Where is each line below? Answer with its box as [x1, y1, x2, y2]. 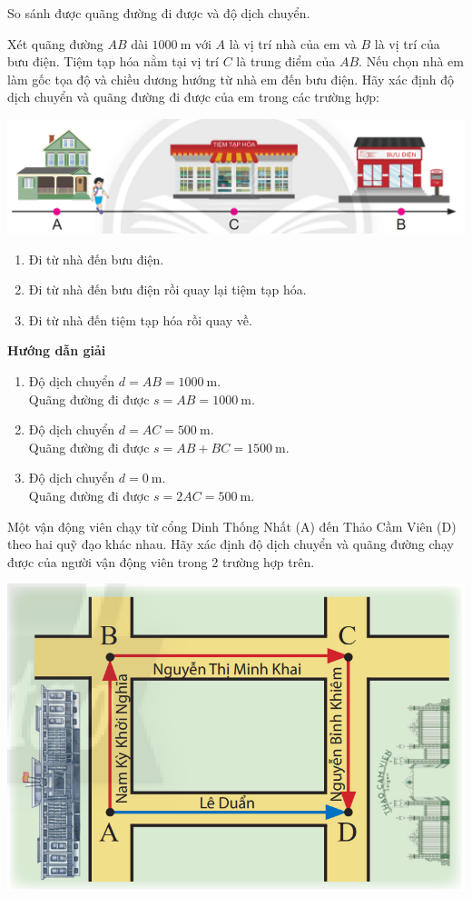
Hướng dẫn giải [7, 341, 106, 360]
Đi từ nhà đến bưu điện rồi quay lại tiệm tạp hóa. [28, 280, 307, 299]
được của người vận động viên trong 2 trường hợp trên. [7, 552, 315, 571]
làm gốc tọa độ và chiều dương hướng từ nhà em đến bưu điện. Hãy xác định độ [7, 69, 454, 88]
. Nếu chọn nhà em [359, 52, 464, 71]
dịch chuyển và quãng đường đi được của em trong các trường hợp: [7, 87, 379, 106]
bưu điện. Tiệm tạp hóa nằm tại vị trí [7, 52, 220, 71]
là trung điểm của [236, 52, 336, 71]
